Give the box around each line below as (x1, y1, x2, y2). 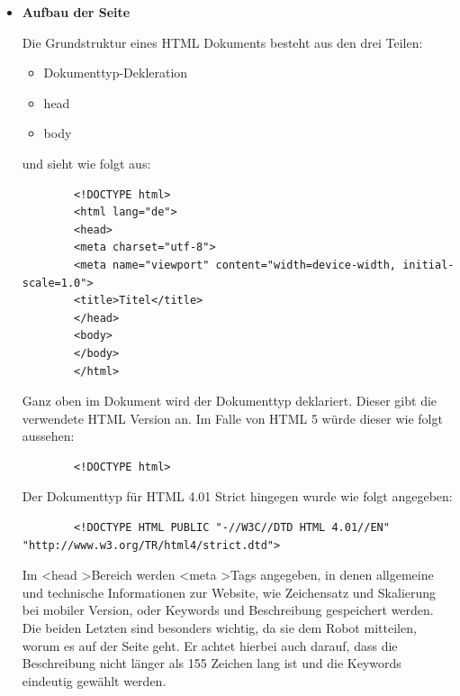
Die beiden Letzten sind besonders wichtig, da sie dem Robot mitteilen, (22, 618, 417, 637)
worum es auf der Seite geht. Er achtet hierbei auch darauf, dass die (22, 636, 398, 655)
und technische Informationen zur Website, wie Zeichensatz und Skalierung (22, 582, 437, 601)
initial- (402, 258, 455, 271)
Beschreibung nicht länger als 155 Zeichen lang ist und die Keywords (22, 654, 401, 673)
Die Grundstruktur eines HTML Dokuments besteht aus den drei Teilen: (22, 32, 423, 51)
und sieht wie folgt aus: (22, 153, 151, 172)
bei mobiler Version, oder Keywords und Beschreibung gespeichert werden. (22, 600, 434, 619)
